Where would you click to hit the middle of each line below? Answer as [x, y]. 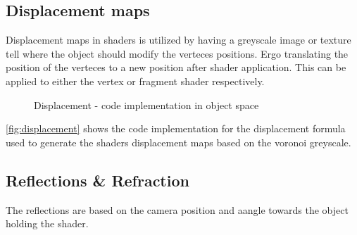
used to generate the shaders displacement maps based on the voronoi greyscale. [178, 142]
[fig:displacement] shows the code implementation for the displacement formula [176, 128]
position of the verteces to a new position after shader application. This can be [176, 67]
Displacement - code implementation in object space [146, 104]
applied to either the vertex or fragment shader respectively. [135, 81]
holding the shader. [47, 223]
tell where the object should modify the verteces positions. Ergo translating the [177, 53]
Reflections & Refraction [98, 180]
